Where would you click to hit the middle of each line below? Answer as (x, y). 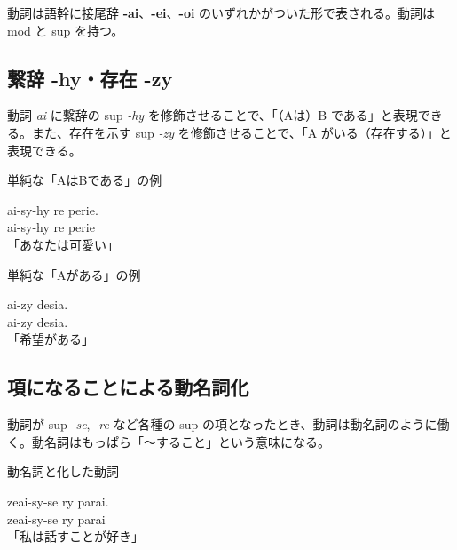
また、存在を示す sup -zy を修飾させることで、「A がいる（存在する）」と (241, 132)
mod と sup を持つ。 (66, 30)
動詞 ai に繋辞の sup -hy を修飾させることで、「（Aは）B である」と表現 (213, 115)
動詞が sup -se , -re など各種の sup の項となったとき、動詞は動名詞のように (222, 424)
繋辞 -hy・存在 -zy (90, 78)
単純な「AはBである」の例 (85, 180)
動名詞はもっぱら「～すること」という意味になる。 (181, 441)
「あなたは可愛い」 (63, 244)
